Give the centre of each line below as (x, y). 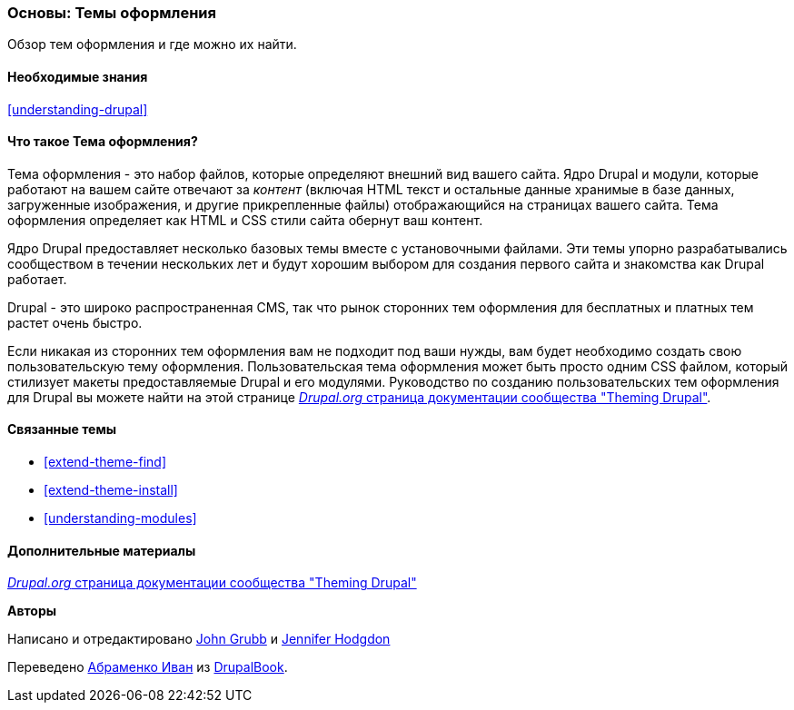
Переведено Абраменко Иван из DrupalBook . (148, 667)
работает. (37, 279)
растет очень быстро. (75, 322)
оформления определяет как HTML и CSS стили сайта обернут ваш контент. (245, 220)
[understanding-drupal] (78, 109)
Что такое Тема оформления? (103, 142)
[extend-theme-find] (105, 462)
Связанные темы (62, 429)
